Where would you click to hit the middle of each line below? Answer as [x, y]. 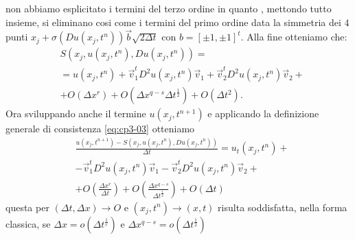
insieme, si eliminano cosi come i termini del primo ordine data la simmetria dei [173, 22]
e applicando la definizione [263, 113]
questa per [27, 207]
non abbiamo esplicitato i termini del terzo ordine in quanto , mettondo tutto [169, 8]
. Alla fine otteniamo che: [294, 37]
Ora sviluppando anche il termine [76, 113]
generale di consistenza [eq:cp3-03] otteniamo [100, 129]
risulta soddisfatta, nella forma [283, 207]
